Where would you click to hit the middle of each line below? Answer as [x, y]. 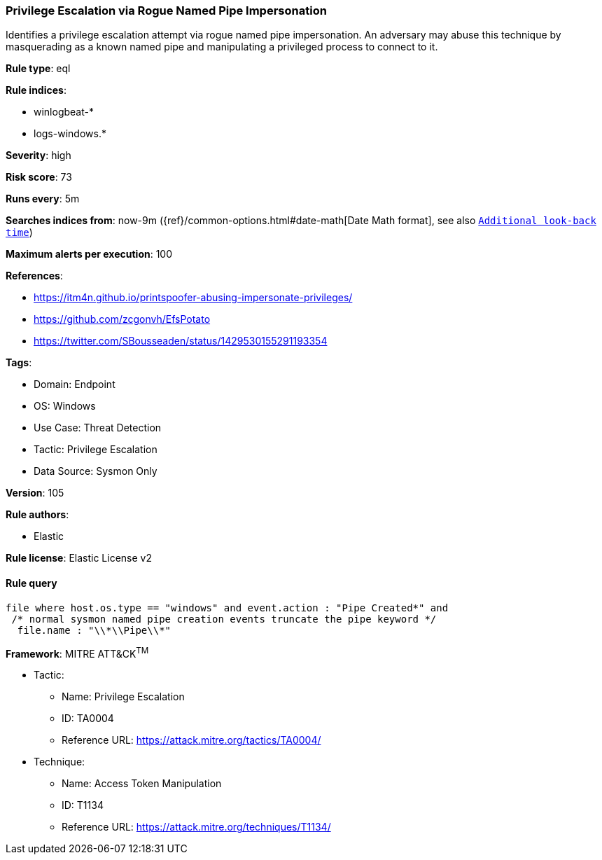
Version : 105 [35, 493]
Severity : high [38, 155]
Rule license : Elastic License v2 [79, 558]
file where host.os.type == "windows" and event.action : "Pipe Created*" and [227, 608]
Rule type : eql [38, 69]
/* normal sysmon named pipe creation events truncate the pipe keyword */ [224, 619]
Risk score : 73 [39, 177]
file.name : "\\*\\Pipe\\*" [94, 630]
